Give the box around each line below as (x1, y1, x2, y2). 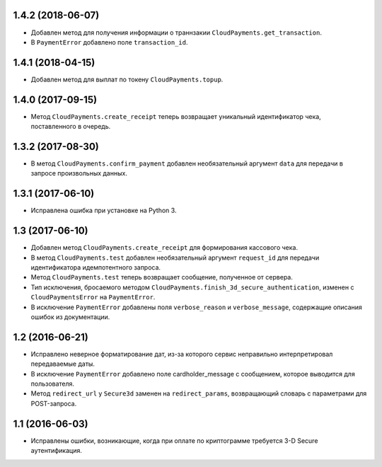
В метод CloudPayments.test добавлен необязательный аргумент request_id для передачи (30, 253, 320, 262)
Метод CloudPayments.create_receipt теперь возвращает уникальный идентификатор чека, (30, 112, 321, 120)
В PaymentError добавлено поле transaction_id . (30, 38, 188, 46)
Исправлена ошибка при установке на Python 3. (30, 206, 177, 215)
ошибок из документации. (30, 312, 110, 321)
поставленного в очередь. (30, 122, 111, 131)
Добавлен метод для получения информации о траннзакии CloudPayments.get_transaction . (30, 28, 322, 37)
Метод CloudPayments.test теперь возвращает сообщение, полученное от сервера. (30, 273, 293, 282)
